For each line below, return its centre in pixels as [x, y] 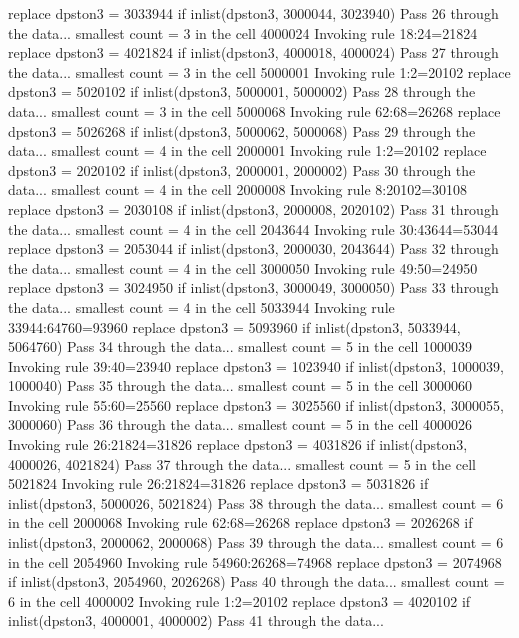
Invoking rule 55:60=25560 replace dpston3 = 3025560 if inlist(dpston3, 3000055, [256, 404]
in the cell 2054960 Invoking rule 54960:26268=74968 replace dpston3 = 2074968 [255, 561]
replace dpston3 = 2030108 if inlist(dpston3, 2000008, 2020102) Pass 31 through [253, 208]
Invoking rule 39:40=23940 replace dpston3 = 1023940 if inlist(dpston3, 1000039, [256, 365]
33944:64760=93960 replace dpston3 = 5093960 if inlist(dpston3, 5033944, [234, 326]
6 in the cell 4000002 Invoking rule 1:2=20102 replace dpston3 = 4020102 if [239, 600]
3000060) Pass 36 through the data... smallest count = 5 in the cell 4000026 [240, 424]
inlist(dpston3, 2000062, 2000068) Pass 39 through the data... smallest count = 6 [256, 542]
